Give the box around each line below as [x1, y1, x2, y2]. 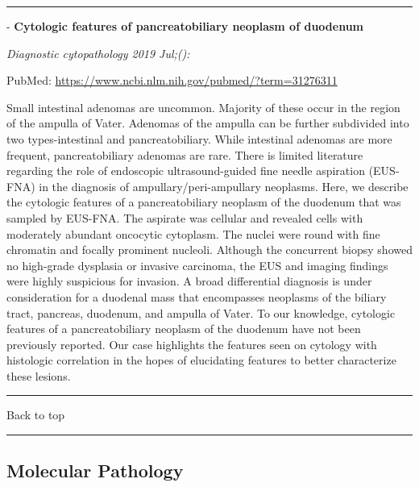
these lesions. [6, 367, 71, 384]
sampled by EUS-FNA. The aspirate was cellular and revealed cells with [6, 209, 363, 226]
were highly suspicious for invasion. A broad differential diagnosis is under [6, 273, 372, 289]
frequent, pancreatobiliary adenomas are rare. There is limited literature [6, 146, 363, 163]
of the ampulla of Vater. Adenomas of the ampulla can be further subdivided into [6, 114, 409, 131]
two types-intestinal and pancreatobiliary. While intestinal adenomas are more [6, 130, 392, 147]
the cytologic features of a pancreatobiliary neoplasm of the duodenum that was [6, 194, 401, 210]
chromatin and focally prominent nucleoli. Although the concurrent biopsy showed [6, 241, 413, 258]
